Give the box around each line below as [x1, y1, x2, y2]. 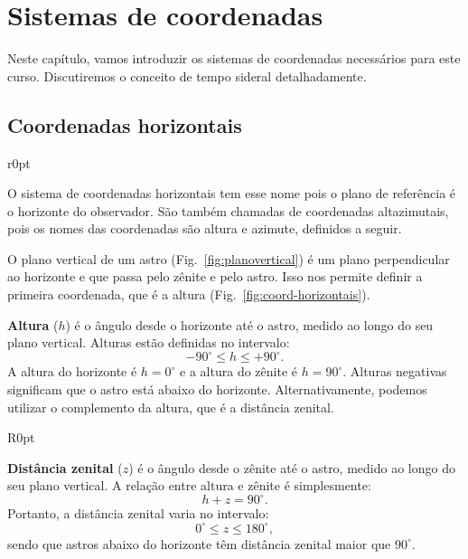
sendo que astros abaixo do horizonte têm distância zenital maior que [7, 534, 391, 553]
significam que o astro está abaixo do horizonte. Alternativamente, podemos [7, 379, 427, 398]
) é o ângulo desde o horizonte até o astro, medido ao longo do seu [65, 315, 434, 334]
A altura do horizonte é [7, 362, 137, 381]
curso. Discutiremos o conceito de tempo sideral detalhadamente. [7, 66, 367, 85]
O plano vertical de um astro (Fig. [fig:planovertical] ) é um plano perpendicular [7, 249, 450, 268]
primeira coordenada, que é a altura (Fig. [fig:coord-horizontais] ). [7, 285, 370, 304]
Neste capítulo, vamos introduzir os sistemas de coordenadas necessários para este [7, 49, 461, 68]
